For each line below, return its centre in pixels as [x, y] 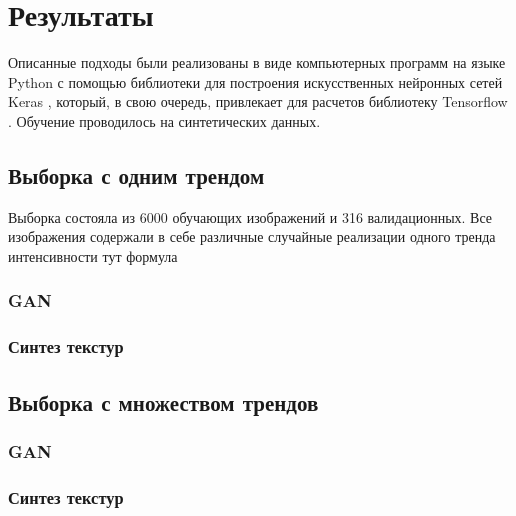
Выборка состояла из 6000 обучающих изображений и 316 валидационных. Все [250, 216]
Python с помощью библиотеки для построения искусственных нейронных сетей [255, 81]
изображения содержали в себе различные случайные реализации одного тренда [252, 236]
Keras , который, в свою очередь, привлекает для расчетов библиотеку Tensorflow [258, 101]
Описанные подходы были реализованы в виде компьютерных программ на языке [257, 62]
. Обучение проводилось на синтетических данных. [164, 120]
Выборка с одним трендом [136, 174]
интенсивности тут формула [93, 255]
